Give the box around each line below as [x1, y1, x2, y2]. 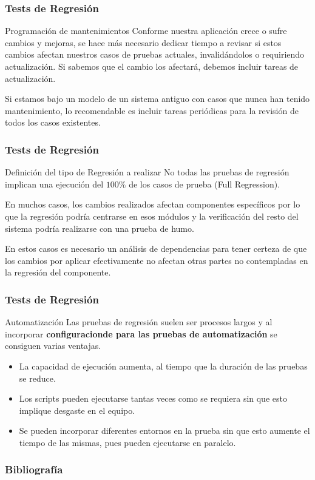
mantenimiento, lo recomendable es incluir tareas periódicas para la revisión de [5, 104, 299, 117]
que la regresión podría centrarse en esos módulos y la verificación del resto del [5, 209, 299, 222]
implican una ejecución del [5, 177, 104, 190]
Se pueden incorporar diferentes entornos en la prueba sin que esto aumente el [19, 424, 310, 437]
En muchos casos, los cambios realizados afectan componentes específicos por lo [5, 198, 300, 211]
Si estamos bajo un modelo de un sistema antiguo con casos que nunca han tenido [5, 92, 310, 105]
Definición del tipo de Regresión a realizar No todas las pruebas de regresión [5, 166, 290, 178]
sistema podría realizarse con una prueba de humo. [5, 221, 194, 234]
